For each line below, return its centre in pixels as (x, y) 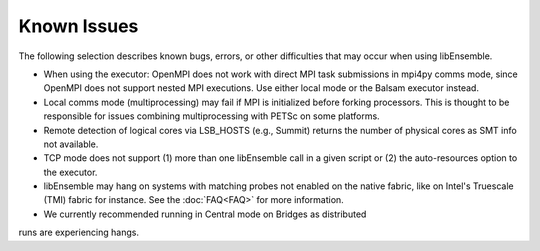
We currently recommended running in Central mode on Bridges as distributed (205, 214)
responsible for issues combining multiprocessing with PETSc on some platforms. (211, 116)
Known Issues (78, 26)
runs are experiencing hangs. (79, 232)
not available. (71, 144)
